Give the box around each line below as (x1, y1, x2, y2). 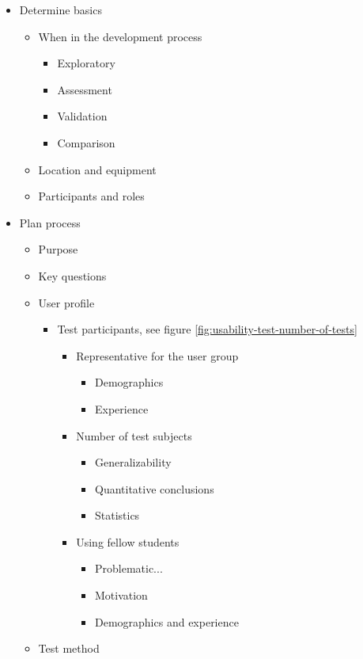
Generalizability (94, 454, 172, 470)
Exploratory (57, 55, 115, 71)
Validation (57, 108, 108, 124)
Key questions (38, 267, 107, 284)
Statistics (94, 507, 140, 524)
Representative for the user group (76, 347, 239, 364)
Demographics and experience (94, 613, 239, 630)
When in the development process (38, 28, 202, 44)
